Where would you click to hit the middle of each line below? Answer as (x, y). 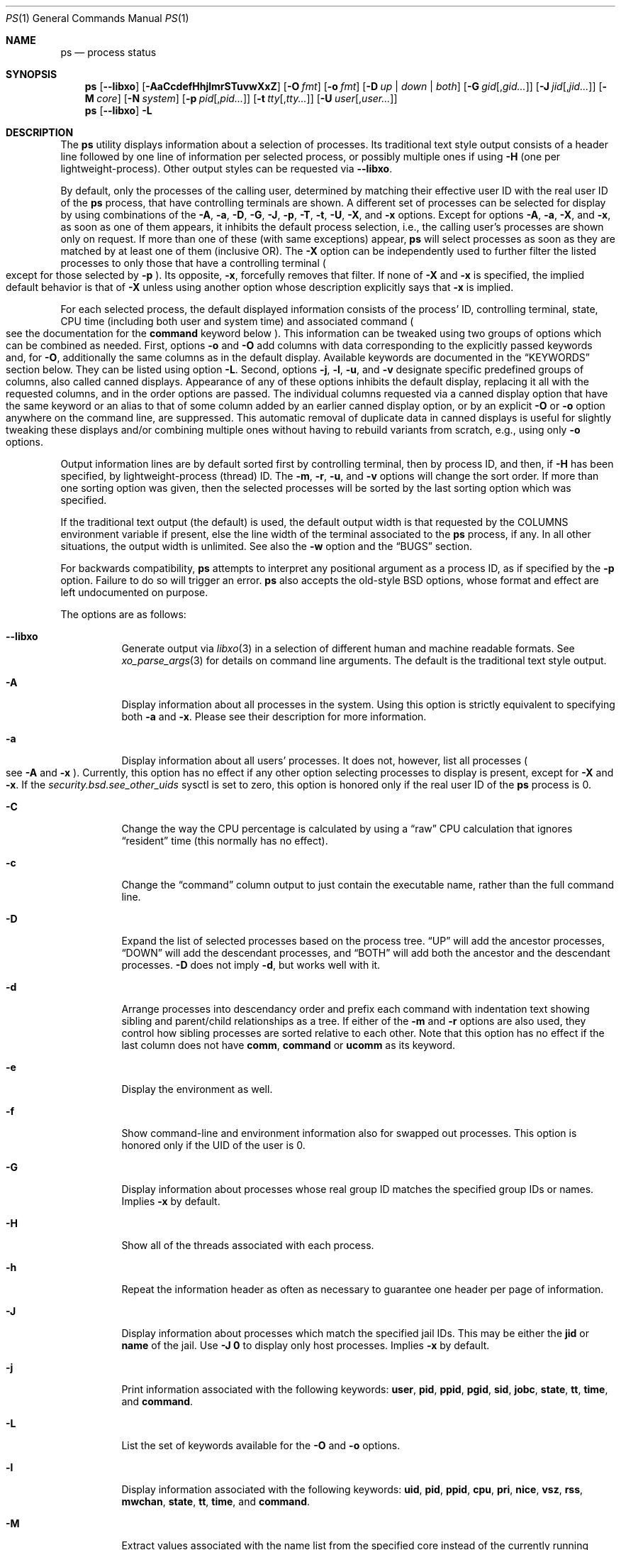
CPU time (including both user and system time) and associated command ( (237, 321)
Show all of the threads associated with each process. (248, 1245)
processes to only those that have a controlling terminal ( (193, 263)
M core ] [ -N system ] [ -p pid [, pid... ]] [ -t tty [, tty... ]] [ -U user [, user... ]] (241, 98)
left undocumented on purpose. (134, 592)
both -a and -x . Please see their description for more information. (274, 716)
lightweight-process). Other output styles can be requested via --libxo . (226, 169)
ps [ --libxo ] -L (118, 110)
